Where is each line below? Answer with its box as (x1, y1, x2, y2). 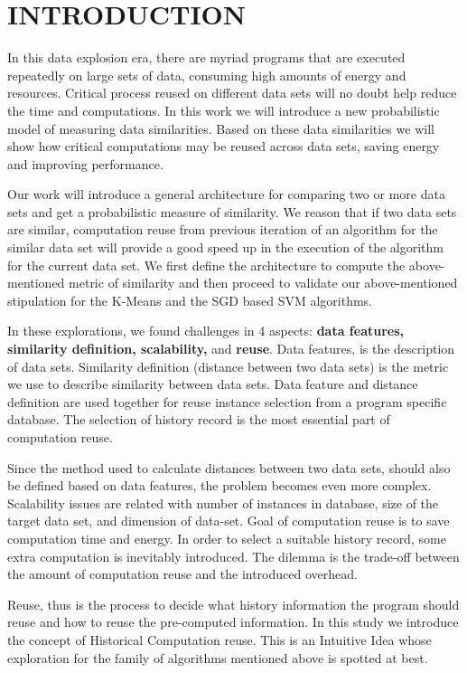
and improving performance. (7, 154, 163, 173)
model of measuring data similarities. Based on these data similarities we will (7, 118, 434, 137)
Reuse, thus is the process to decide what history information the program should (7, 594, 460, 613)
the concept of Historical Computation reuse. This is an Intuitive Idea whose (7, 630, 432, 649)
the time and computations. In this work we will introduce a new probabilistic (7, 100, 440, 119)
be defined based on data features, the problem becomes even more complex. (7, 476, 432, 495)
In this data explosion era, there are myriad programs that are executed (7, 48, 406, 67)
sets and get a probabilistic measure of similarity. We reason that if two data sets (7, 202, 457, 221)
